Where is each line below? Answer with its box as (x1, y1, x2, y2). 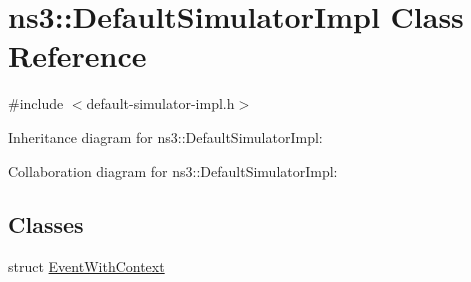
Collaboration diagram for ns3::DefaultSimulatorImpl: (8, 160, 338, 181)
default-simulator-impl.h (86, 93, 235, 114)
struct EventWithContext (8, 256, 165, 277)
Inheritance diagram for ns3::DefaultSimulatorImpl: (8, 126, 323, 147)
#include (8, 93, 64, 114)
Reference (8, 35, 147, 76)
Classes (8, 209, 84, 240)
